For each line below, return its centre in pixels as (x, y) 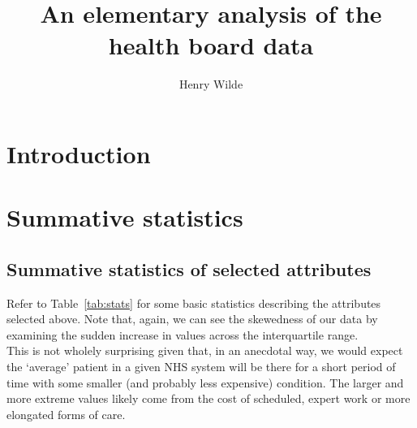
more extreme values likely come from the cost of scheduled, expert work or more (208, 398)
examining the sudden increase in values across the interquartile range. (183, 334)
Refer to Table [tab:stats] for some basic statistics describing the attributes (194, 303)
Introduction (79, 153)
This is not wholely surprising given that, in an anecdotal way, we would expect (205, 350)
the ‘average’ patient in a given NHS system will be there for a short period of (201, 367)
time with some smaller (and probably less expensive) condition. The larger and (205, 382)
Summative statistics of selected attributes (189, 268)
